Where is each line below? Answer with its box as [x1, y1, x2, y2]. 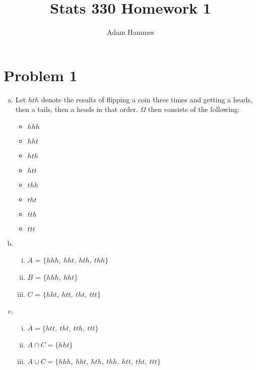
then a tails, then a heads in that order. [15, 104, 138, 114]
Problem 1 [4, 65, 78, 85]
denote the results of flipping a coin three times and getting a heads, [41, 94, 252, 104]
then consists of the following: [148, 104, 240, 114]
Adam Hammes [107, 27, 154, 37]
